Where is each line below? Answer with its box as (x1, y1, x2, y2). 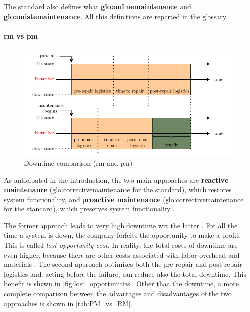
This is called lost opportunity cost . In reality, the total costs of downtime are (4, 240, 238, 250)
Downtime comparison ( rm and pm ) (24, 157, 133, 168)
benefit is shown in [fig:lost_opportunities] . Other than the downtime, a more (4, 278, 239, 289)
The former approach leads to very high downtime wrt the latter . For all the (4, 220, 238, 230)
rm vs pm (4, 30, 38, 41)
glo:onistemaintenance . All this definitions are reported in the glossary (4, 11, 227, 21)
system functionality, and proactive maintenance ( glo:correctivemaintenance (4, 194, 244, 204)
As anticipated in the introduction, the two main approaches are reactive (4, 174, 229, 185)
